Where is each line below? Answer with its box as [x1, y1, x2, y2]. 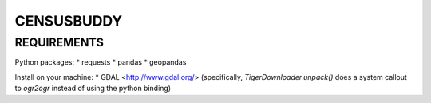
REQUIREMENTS [14, 35, 104, 50]
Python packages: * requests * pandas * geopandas [14, 57, 187, 67]
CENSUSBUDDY [14, 12, 123, 30]
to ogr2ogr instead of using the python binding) [14, 84, 172, 93]
